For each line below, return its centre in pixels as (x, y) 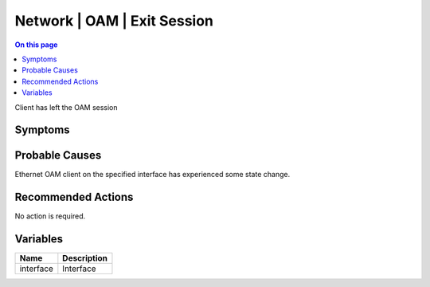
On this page (36, 45)
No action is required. (50, 216)
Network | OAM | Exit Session (114, 21)
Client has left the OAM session (66, 107)
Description (85, 258)
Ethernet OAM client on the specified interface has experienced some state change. (152, 175)
